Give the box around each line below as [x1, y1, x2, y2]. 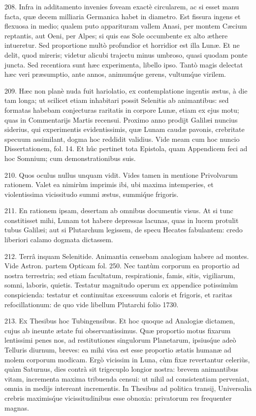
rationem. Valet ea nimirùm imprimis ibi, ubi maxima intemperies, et [4, 179, 214, 190]
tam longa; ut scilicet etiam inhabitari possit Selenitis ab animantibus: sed [4, 95, 229, 105]
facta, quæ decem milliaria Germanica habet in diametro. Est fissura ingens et [4, 11, 241, 21]
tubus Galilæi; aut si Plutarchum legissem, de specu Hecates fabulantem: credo [4, 224, 243, 235]
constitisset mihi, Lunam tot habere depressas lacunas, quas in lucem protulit [4, 215, 239, 225]
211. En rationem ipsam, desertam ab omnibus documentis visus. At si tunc [4, 205, 233, 216]
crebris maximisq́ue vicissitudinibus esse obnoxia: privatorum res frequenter [4, 392, 232, 403]
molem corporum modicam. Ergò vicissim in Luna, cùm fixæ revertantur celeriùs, [4, 354, 250, 364]
